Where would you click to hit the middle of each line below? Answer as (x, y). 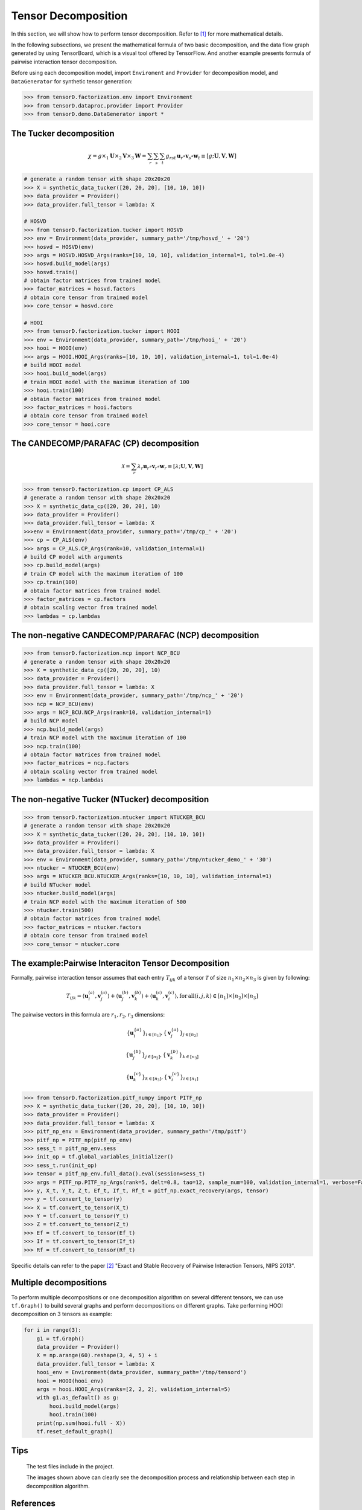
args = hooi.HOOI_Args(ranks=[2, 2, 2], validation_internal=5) (134, 1390)
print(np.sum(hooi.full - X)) (81, 1423)
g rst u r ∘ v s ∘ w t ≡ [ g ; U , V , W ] (201, 157)
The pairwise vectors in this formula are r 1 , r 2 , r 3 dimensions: (88, 1015)
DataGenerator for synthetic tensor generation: (72, 81)
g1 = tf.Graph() (60, 1338)
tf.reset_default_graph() (75, 1431)
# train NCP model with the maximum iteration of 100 (105, 738)
